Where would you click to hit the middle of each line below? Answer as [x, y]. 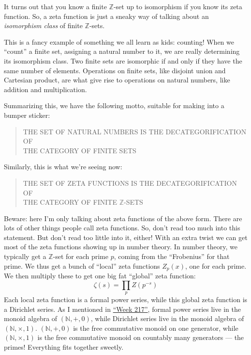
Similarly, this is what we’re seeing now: [63, 167]
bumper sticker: [27, 115]
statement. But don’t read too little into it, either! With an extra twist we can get [126, 237]
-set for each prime [81, 256]
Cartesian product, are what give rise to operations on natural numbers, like [117, 80]
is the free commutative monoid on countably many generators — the [141, 337]
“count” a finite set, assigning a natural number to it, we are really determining [122, 51]
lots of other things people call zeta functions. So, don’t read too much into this [122, 228]
